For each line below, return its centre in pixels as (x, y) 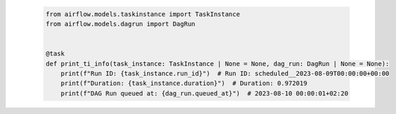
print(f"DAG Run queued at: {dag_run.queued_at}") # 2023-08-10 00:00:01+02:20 (204, 93)
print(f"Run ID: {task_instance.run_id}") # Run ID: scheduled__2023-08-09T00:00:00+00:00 (225, 73)
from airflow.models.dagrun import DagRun (120, 24)
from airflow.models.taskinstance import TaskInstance (143, 14)
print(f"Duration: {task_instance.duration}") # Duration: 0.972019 (184, 84)
